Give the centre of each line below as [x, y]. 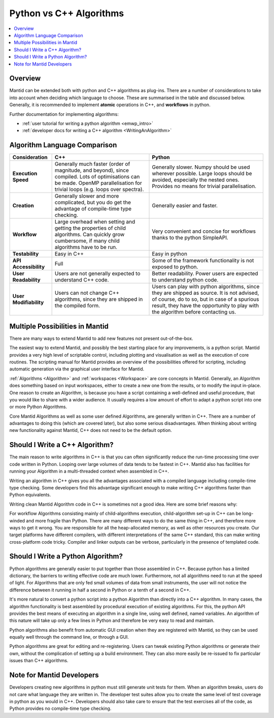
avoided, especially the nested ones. [196, 180]
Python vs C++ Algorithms [67, 13]
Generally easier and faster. [185, 206]
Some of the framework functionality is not [203, 261]
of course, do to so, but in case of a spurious [205, 299]
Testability [26, 254]
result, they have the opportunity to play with [205, 306]
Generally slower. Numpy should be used [201, 167]
